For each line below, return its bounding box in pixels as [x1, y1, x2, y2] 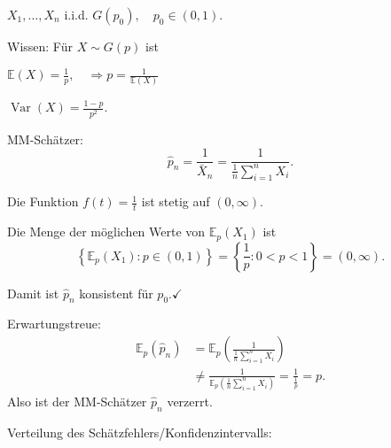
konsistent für [79, 283, 153, 302]
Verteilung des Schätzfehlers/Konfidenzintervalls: [7, 422, 272, 441]
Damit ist [7, 283, 59, 302]
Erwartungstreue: [7, 314, 101, 333]
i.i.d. [64, 5, 89, 23]
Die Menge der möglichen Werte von [7, 222, 206, 241]
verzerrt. [167, 391, 213, 410]
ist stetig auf [141, 192, 210, 211]
